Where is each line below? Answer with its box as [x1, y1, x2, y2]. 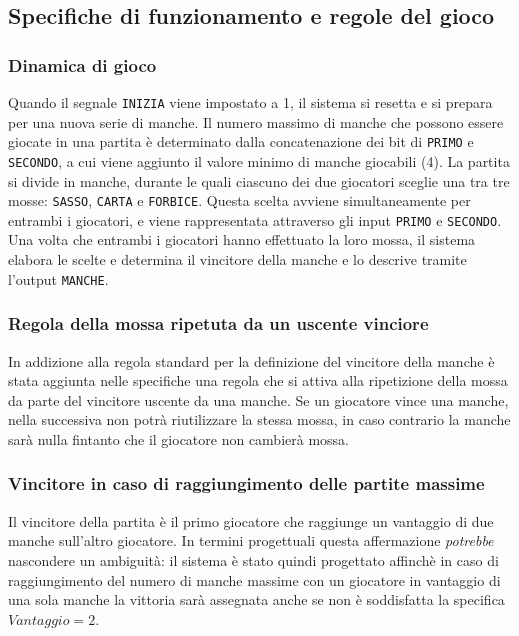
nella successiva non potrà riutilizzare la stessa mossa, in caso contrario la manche [8, 409, 511, 430]
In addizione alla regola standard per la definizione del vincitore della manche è [8, 350, 495, 371]
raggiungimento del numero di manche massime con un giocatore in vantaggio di [8, 569, 501, 590]
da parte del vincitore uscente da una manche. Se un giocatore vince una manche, [8, 389, 509, 410]
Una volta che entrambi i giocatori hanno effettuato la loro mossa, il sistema [8, 229, 476, 250]
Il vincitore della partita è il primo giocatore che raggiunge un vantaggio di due [8, 510, 494, 531]
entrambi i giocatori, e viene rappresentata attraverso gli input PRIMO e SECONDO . [8, 209, 502, 230]
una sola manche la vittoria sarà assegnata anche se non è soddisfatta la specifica [8, 589, 505, 610]
